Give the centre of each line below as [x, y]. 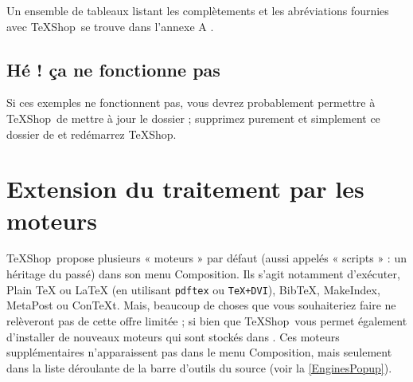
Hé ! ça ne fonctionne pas [113, 69]
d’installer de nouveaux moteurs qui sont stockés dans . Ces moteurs [173, 336]
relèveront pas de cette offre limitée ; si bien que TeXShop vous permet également [207, 320]
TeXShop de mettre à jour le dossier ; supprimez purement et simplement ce [193, 118]
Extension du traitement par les [185, 189]
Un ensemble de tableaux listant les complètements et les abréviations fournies [198, 10]
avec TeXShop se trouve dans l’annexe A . [110, 26]
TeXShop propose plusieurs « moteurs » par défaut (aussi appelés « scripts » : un [206, 258]
